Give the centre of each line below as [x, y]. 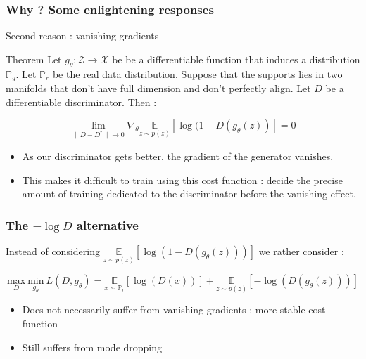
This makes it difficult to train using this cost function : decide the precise [182, 179]
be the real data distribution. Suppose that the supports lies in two [197, 73]
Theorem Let [34, 59]
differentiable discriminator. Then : [81, 102]
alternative [107, 224]
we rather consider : [301, 251]
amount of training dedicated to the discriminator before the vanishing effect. [189, 194]
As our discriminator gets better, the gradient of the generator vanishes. [178, 156]
